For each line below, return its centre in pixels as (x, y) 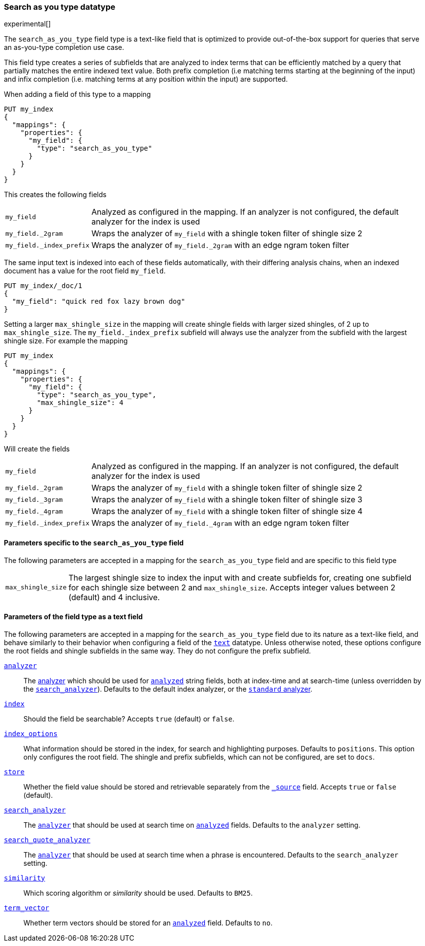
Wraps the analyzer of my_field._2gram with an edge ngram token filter (220, 245)
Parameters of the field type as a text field (74, 617)
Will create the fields (37, 449)
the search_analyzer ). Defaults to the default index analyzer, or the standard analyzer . (168, 689)
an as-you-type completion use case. (64, 47)
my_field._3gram (34, 499)
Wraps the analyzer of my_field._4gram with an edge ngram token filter (220, 523)
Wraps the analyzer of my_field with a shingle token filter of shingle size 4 (227, 511)
